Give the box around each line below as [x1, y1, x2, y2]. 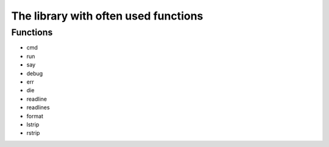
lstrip [26, 121, 40, 128]
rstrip [26, 129, 40, 137]
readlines [26, 104, 50, 111]
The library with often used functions [11, 9, 203, 23]
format [26, 112, 44, 120]
